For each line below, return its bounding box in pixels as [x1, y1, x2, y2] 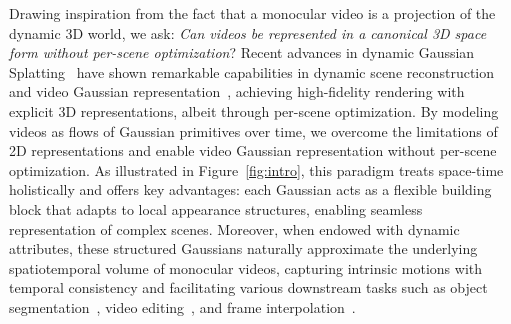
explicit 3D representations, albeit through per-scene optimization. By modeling [9, 100, 499, 121]
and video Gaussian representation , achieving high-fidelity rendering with [9, 81, 465, 102]
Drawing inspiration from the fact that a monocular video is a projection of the [9, 3, 496, 23]
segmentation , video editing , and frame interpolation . [9, 296, 356, 317]
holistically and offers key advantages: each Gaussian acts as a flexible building [9, 179, 492, 200]
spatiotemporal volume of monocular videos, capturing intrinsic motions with [9, 257, 483, 278]
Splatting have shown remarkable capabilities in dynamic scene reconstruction [9, 61, 495, 82]
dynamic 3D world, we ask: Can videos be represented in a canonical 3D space [9, 22, 487, 43]
